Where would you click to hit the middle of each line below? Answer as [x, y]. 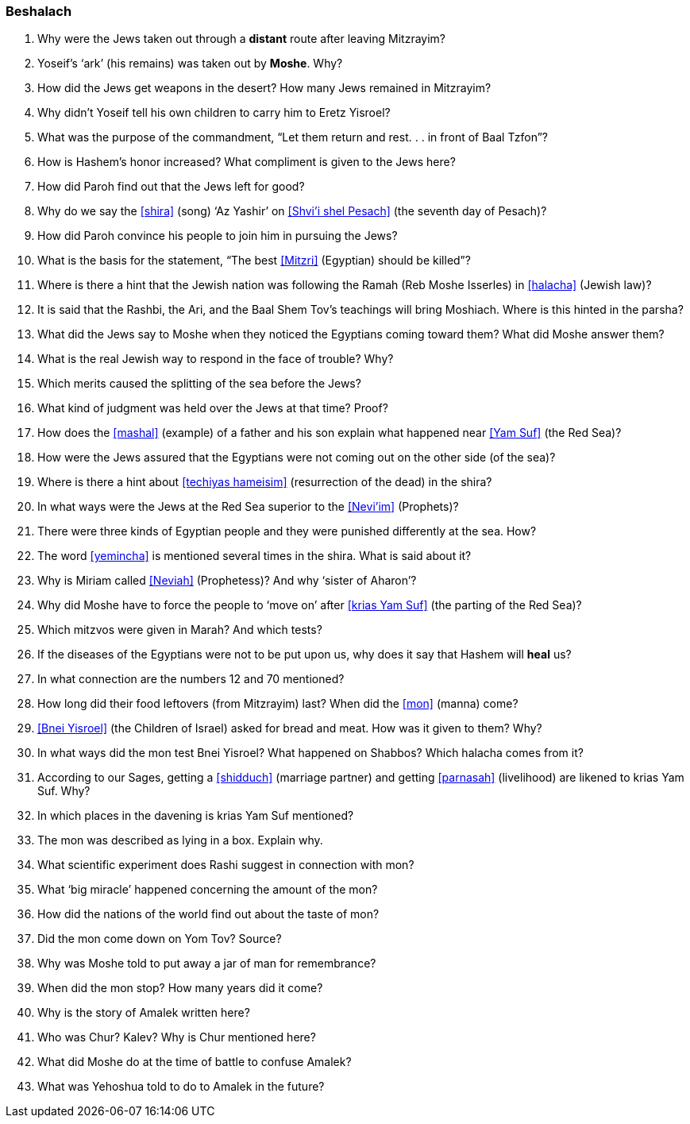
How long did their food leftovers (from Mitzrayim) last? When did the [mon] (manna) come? [278, 704]
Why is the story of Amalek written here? [144, 1013]
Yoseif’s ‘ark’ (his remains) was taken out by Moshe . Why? [190, 64]
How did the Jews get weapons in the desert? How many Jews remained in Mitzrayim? [264, 88]
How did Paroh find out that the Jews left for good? [171, 187]
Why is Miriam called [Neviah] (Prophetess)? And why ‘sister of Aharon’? [227, 581]
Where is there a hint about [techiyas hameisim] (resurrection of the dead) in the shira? [265, 482]
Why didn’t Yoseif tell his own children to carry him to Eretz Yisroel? [214, 113]
